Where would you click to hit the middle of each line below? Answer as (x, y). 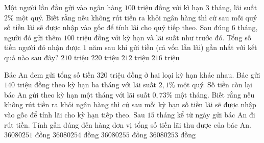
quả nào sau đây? (31, 57)
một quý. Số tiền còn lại (215, 85)
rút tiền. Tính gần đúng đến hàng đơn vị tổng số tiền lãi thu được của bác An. (128, 124)
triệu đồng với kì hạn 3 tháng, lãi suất (197, 7)
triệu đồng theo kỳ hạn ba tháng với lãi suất (87, 85)
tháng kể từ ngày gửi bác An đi (206, 114)
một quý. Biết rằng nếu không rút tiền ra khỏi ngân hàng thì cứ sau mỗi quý (137, 17)
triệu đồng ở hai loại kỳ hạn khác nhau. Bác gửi (185, 74)
